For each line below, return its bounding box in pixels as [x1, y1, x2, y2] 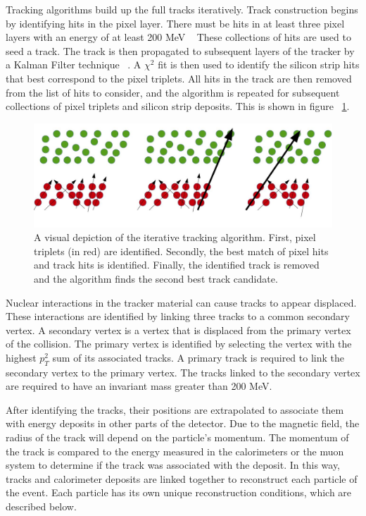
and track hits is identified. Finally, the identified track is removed [34, 257, 320, 272]
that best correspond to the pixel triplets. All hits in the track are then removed [6, 70, 352, 85]
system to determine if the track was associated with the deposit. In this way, [6, 457, 341, 472]
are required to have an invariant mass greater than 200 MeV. [6, 379, 272, 393]
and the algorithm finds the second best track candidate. [34, 271, 278, 285]
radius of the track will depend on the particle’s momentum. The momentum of [6, 430, 349, 445]
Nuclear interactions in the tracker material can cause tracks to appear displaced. [6, 295, 357, 309]
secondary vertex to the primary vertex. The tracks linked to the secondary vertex [6, 364, 360, 379]
